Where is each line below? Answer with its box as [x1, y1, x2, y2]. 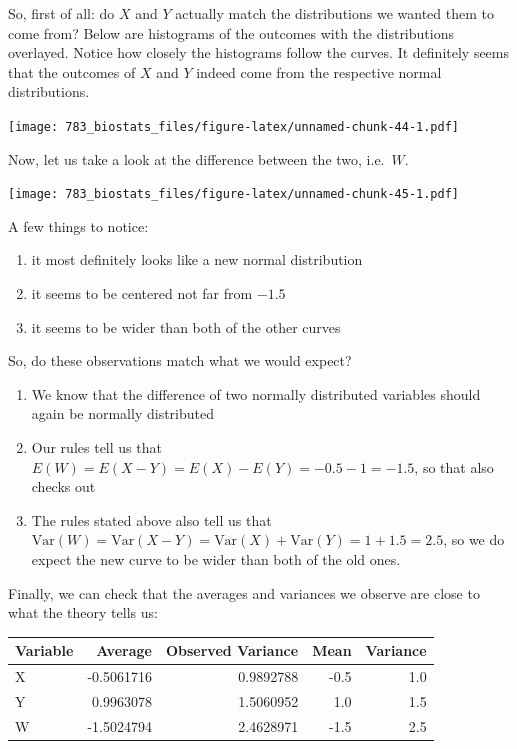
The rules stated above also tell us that [31, 509, 272, 530]
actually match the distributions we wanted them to [175, 3, 494, 23]
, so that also [414, 456, 494, 477]
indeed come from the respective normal [196, 61, 442, 82]
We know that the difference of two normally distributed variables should [31, 383, 481, 404]
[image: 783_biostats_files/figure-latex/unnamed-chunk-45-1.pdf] [8, 187, 460, 202]
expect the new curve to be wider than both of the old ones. [31, 549, 401, 569]
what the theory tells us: [8, 602, 158, 623]
